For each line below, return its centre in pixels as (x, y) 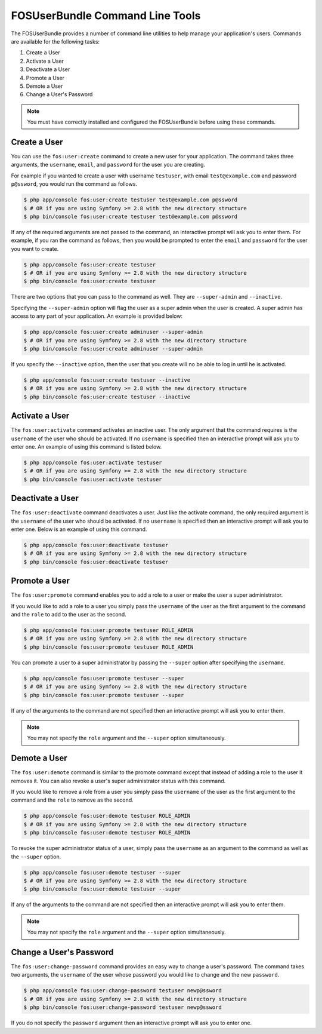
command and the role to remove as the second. (72, 800)
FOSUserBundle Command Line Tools (106, 16)
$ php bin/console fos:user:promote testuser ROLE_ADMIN (109, 647)
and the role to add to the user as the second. (69, 615)
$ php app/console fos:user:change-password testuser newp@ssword (123, 991)
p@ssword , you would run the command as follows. (74, 184)
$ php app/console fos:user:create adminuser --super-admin (113, 332)
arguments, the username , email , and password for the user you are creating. (108, 165)
